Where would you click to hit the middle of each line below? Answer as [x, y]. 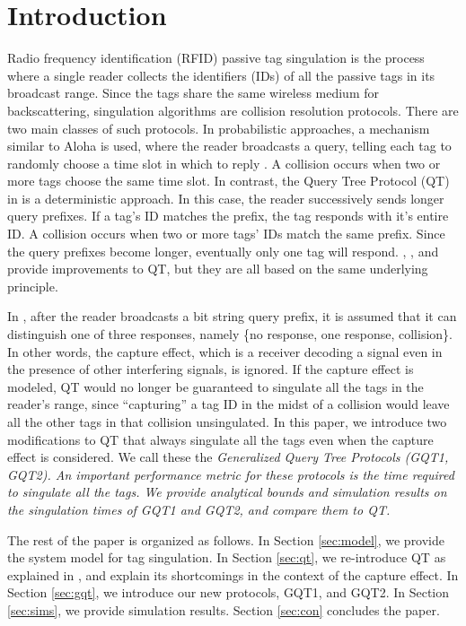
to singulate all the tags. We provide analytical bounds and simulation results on [227, 492]
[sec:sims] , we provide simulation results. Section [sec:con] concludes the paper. [224, 609]
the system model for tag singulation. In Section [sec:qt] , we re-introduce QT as [227, 557]
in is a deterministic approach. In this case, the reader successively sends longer [226, 198]
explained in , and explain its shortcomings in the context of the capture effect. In [233, 574]
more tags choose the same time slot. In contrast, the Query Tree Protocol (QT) [229, 181]
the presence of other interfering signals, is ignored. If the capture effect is [211, 369]
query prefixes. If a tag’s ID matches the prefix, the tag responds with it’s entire [228, 216]
